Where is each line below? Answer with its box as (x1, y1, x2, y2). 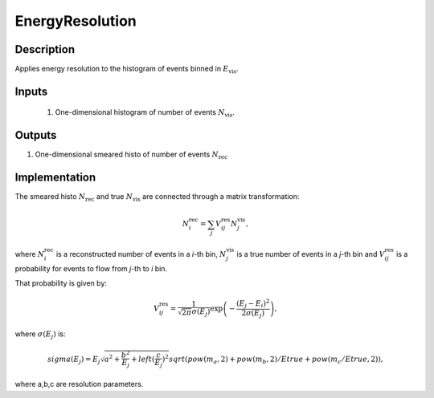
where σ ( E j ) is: (14, 329, 66, 341)
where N (14, 249, 45, 258)
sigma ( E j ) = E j (47, 354, 100, 365)
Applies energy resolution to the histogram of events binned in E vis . (14, 64, 239, 75)
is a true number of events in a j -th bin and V (236, 249, 385, 258)
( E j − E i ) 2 (235, 298, 270, 310)
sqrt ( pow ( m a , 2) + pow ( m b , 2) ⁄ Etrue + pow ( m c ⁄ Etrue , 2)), (169, 354, 383, 365)
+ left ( (131, 355, 155, 363)
